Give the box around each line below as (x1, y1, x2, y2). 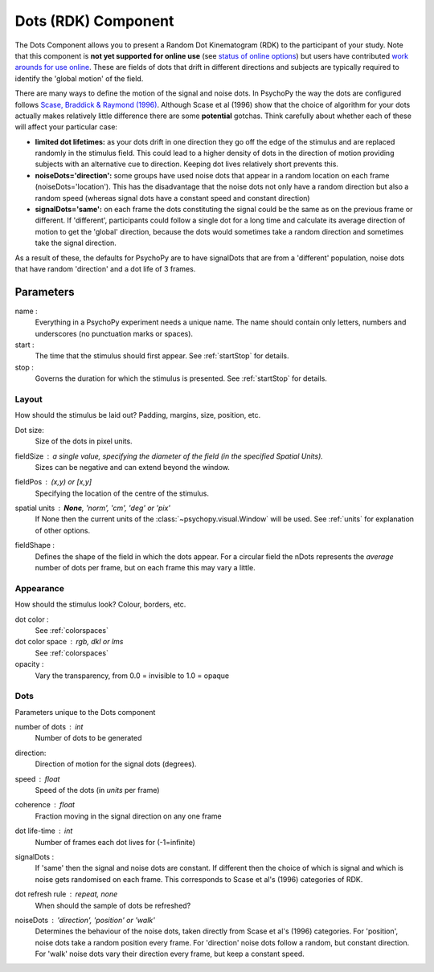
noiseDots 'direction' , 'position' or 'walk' (14, 915, 156, 925)
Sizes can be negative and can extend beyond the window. (35, 462, 231, 472)
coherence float (14, 800, 76, 810)
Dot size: (14, 425, 44, 435)
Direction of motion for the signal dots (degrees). (35, 759, 197, 769)
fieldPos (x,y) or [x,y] (14, 477, 92, 487)
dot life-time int (14, 826, 73, 835)
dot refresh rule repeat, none (14, 889, 118, 899)
